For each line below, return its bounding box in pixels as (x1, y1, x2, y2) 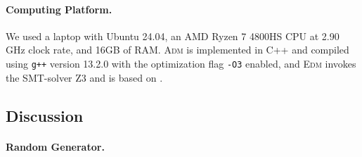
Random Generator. (6, 139, 105, 153)
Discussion (6, 104, 84, 126)
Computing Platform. (6, 1, 112, 16)
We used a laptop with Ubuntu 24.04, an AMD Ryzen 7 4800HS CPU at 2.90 (6, 28, 340, 43)
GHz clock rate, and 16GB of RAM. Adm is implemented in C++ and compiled (6, 42, 349, 57)
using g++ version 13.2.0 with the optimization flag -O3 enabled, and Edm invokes (6, 56, 356, 70)
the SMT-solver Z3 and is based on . (6, 70, 163, 84)
